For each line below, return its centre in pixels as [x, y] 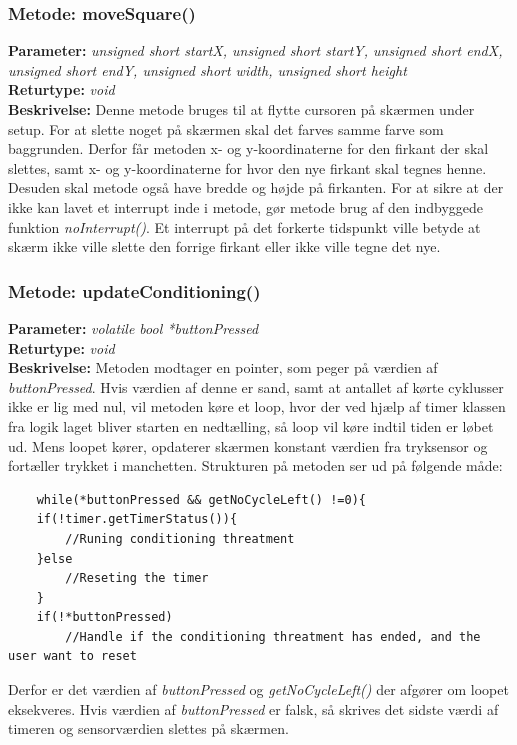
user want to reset [72, 656]
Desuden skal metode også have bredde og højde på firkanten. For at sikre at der [256, 187]
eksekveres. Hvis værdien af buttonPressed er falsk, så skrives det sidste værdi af [253, 708]
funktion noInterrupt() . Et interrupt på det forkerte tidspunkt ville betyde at [244, 226]
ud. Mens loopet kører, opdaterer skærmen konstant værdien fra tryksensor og [248, 445]
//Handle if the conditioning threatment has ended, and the [273, 636]
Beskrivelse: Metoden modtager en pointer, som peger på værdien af [223, 367]
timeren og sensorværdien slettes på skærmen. [148, 728]
